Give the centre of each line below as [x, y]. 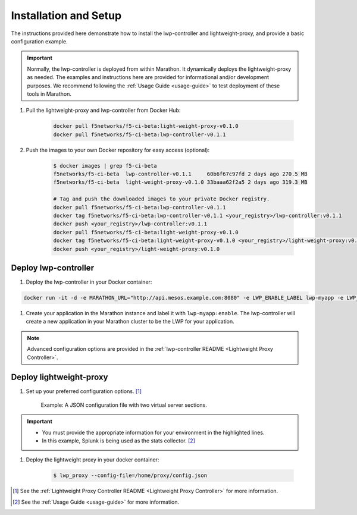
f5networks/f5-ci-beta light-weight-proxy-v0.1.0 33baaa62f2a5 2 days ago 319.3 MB [180, 182]
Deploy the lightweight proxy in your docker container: [93, 460]
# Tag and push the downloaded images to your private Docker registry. [162, 199]
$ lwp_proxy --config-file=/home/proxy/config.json [130, 475]
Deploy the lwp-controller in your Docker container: [89, 282]
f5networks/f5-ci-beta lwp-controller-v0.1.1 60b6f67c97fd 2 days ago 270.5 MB [180, 174]
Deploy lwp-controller [53, 268]
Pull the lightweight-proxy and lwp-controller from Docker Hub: [103, 111]
